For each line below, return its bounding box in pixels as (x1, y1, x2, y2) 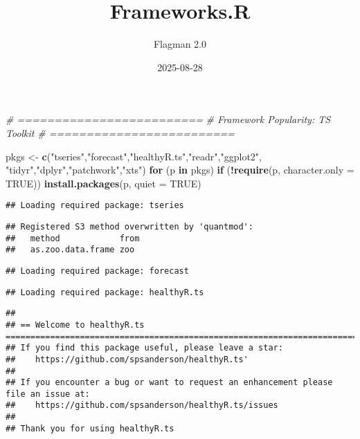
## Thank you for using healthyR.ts (6, 423, 174, 433)
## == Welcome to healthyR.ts (6, 319, 145, 330)
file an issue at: (6, 389, 90, 399)
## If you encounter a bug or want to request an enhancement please (6, 377, 333, 388)
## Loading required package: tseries (6, 200, 184, 211)
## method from (6, 233, 140, 243)
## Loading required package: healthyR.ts (6, 287, 204, 297)
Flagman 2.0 (153, 37, 207, 51)
